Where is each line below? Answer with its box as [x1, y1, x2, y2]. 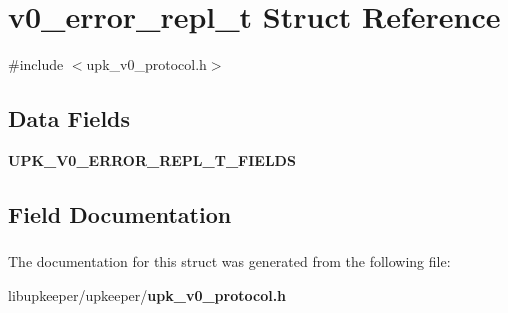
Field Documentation [8, 198, 232, 229]
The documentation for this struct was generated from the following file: [8, 251, 451, 272]
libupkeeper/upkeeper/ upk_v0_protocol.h [8, 284, 287, 305]
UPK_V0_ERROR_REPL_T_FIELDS [8, 149, 296, 170]
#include [8, 54, 64, 75]
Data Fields [8, 103, 131, 134]
